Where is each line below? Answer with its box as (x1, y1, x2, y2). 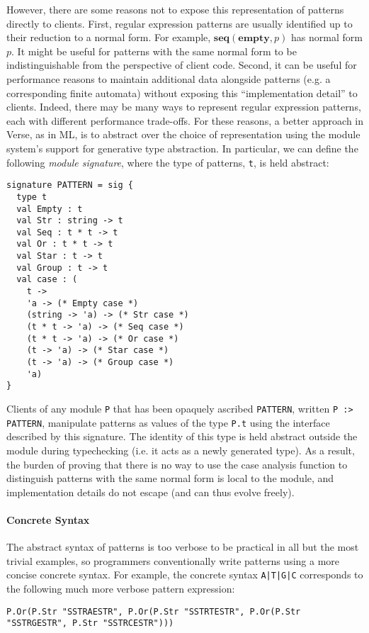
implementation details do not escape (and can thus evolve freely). (6, 484, 295, 499)
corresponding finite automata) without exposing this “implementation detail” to (6, 85, 358, 100)
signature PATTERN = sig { (6, 180, 133, 191)
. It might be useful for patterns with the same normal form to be (11, 43, 297, 58)
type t (16, 191, 47, 202)
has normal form (291, 30, 363, 45)
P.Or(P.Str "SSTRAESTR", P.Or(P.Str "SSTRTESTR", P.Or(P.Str (6, 606, 301, 617)
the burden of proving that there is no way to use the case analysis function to (6, 456, 348, 471)
